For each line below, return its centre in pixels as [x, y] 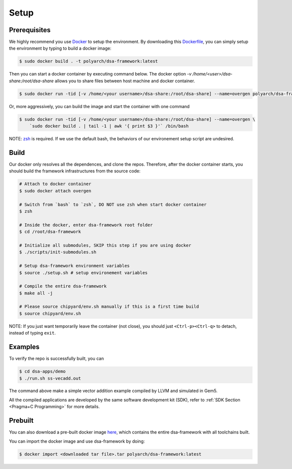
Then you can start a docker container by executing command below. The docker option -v [100, 74]
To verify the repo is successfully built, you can [56, 358]
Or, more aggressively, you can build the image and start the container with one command [99, 106]
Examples [24, 347]
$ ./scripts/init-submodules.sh [58, 252]
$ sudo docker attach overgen [55, 191]
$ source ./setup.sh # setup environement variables [83, 272]
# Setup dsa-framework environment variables [74, 266]
